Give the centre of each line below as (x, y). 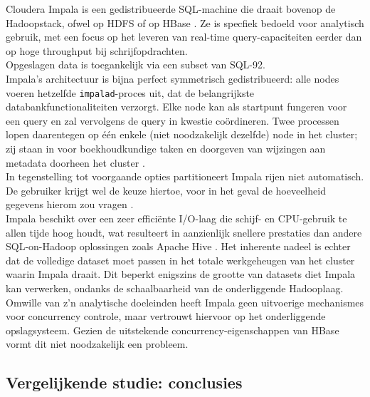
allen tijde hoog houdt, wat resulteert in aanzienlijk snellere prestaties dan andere (184, 232)
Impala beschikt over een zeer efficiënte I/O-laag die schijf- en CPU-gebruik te (176, 218)
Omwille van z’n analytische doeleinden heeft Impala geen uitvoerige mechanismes (185, 302)
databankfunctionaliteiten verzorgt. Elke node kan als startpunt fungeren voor (176, 107)
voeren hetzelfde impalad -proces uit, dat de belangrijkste (130, 92)
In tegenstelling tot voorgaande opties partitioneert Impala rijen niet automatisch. (185, 176)
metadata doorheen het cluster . (75, 162)
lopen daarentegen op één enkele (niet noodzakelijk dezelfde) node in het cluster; (182, 134)
